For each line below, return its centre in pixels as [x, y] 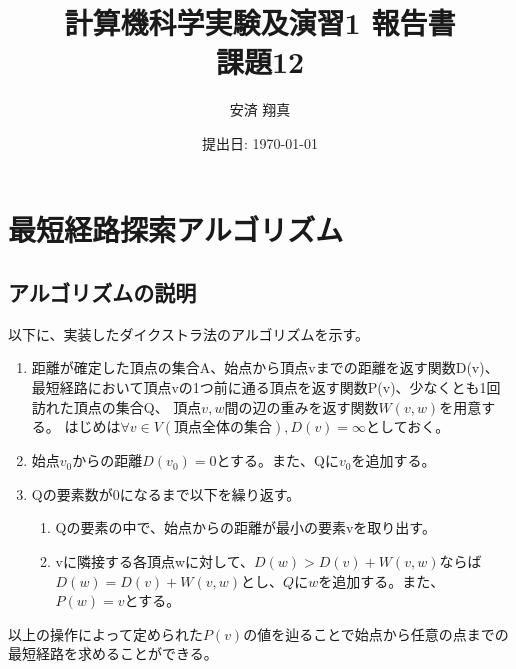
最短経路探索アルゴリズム [176, 228]
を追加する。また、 [381, 580]
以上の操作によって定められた [105, 633]
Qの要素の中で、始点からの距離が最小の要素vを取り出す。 [245, 527]
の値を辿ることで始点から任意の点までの [376, 633]
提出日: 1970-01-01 [260, 142]
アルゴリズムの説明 [102, 292]
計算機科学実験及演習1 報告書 [260, 22]
